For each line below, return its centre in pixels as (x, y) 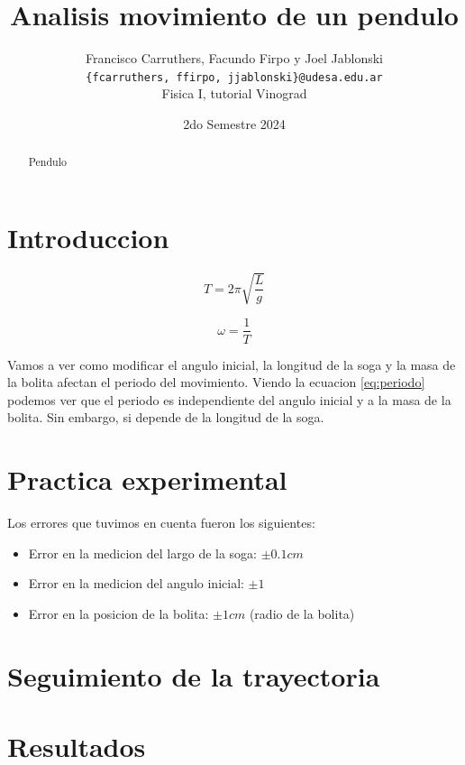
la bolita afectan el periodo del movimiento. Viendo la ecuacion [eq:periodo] (216, 382)
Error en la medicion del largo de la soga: (142, 553)
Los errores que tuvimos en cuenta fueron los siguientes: (161, 523)
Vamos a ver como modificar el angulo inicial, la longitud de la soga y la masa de (232, 364)
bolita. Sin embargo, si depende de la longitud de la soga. (166, 417)
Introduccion (88, 238)
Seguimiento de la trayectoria (194, 675)
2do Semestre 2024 (234, 123)
